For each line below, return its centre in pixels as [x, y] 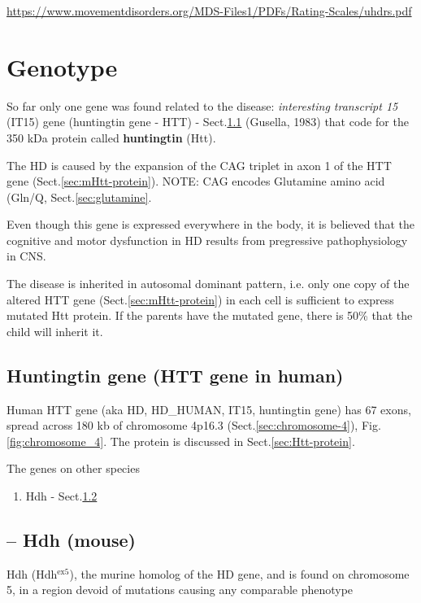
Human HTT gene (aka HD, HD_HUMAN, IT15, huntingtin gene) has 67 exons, [209, 409]
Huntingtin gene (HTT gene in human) [175, 375]
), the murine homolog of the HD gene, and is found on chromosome [239, 573]
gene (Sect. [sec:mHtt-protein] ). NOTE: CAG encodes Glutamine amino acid [196, 181]
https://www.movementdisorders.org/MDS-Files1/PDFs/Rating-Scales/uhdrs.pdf [209, 11]
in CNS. [26, 256]
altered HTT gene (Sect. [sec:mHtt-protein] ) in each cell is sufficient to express [200, 299]
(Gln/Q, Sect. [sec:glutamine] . [79, 197]
